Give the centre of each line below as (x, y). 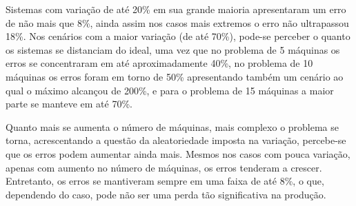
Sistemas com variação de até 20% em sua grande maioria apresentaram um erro (176, 9)
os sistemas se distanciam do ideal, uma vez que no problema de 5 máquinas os (173, 49)
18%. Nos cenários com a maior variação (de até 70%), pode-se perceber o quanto (178, 36)
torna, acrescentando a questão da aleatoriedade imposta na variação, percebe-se (176, 140)
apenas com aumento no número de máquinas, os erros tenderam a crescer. (164, 167)
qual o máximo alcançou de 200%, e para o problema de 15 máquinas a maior (170, 90)
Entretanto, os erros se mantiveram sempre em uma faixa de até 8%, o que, (165, 181)
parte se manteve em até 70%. (69, 104)
